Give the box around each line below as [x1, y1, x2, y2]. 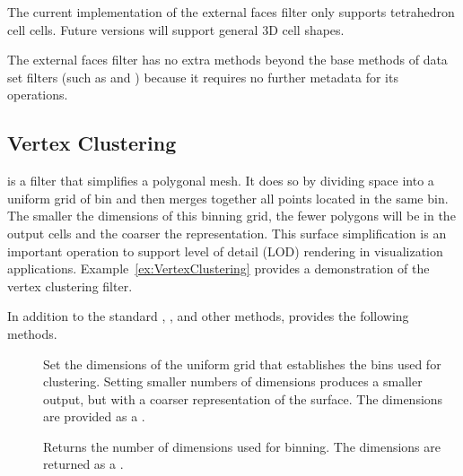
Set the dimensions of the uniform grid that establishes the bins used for [43, 354, 441, 373]
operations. [7, 85, 68, 104]
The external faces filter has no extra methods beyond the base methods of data [7, 50, 448, 69]
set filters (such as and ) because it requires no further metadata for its [7, 67, 398, 86]
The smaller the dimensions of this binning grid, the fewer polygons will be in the [7, 206, 456, 225]
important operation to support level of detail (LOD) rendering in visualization [7, 241, 443, 260]
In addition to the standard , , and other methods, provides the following [7, 307, 409, 325]
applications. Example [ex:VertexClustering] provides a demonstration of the [7, 259, 430, 278]
